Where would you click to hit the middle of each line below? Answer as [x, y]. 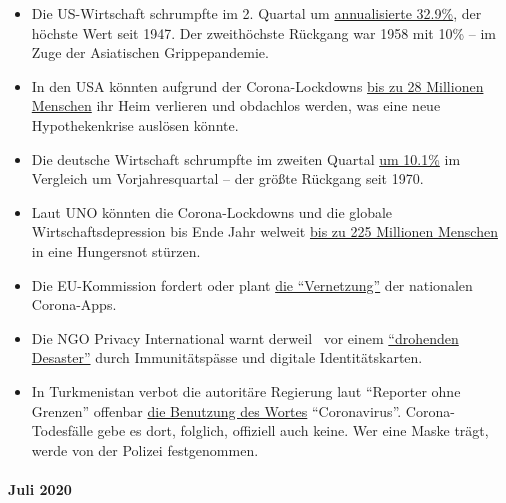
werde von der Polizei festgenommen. [145, 449]
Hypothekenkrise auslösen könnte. [135, 124]
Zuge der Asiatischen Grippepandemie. [150, 52]
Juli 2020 [40, 488]
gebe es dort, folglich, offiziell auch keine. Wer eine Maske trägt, [293, 430]
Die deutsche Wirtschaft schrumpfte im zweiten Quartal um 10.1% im [246, 158]
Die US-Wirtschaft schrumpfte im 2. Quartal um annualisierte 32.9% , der [256, 13]
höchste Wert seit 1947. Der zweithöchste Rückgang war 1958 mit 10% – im [264, 32]
